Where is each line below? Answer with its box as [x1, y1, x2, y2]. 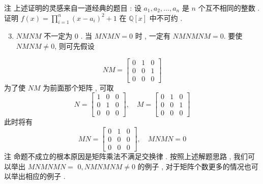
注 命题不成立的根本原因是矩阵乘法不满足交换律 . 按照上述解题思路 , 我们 [4, 151, 248, 162]
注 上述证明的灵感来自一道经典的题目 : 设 [4, 3, 141, 13]
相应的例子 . [25, 171, 66, 181]
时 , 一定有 [135, 30, 170, 41]
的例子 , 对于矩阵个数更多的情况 [137, 161, 244, 171]
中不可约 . [149, 12, 183, 23]
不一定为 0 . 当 [44, 30, 93, 41]
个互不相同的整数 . [198, 3, 260, 13]
